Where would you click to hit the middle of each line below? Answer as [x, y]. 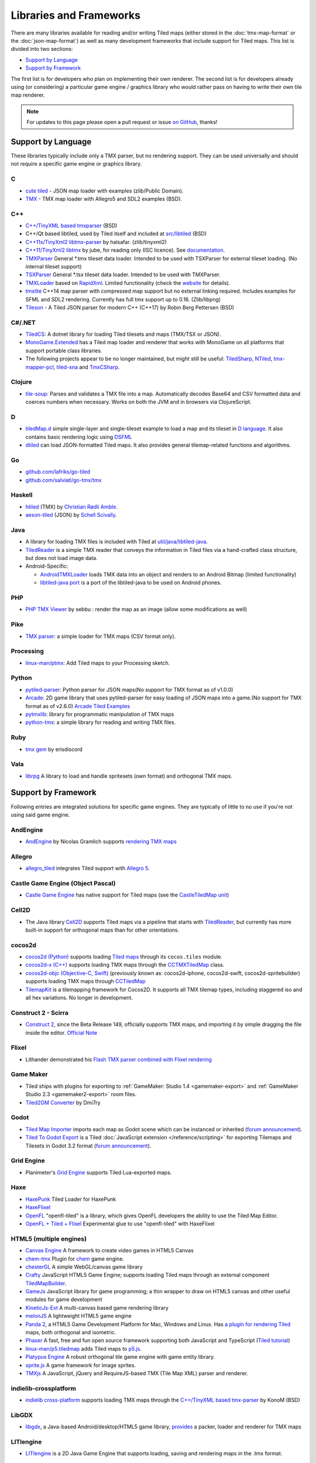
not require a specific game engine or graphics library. [76, 164]
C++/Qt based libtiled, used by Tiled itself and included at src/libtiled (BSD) [116, 233]
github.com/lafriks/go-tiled [58, 472]
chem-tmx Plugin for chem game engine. [75, 1259]
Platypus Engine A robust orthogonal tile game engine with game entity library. [120, 1357]
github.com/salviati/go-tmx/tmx [63, 480]
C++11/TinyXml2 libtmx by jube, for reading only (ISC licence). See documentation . [125, 250]
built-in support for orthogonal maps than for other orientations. [102, 930]
